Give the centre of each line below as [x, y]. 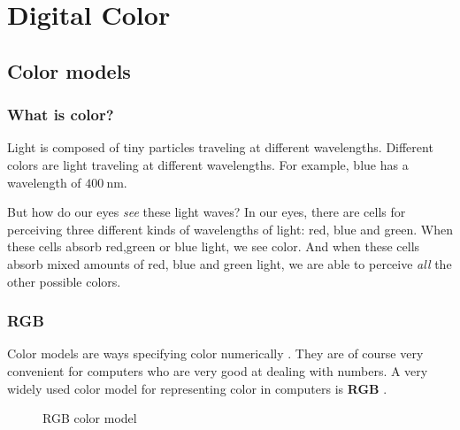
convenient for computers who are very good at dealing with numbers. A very [218, 370]
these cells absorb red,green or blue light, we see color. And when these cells [214, 246]
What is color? [61, 115]
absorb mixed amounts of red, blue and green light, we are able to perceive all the [230, 263]
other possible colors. [64, 281]
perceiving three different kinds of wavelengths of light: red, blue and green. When [230, 229]
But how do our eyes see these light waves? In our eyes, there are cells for [207, 212]
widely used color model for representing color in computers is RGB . [197, 388]
